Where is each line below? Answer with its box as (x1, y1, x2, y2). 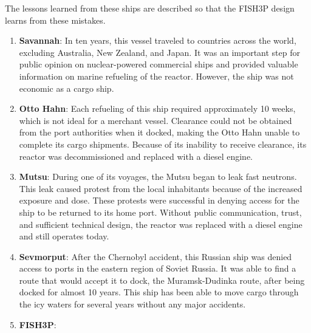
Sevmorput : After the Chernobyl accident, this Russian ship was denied (19, 250, 292, 263)
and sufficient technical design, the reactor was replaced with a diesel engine (19, 218, 302, 230)
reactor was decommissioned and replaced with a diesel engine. (19, 149, 253, 162)
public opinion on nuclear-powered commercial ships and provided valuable (19, 58, 298, 70)
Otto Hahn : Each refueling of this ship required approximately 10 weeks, (19, 102, 296, 115)
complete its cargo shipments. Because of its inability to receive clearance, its (19, 137, 307, 150)
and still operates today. (19, 230, 109, 242)
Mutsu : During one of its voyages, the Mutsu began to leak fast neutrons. (19, 170, 297, 183)
